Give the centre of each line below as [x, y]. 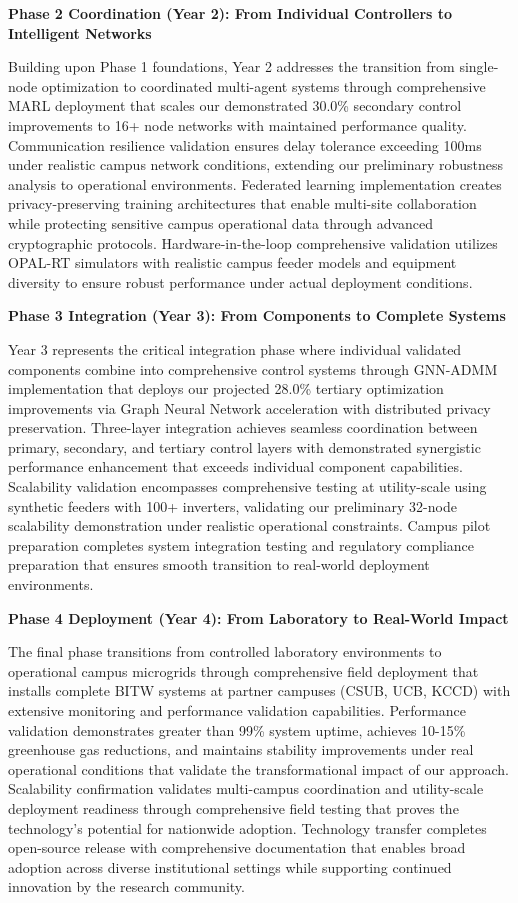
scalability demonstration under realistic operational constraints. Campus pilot [249, 525]
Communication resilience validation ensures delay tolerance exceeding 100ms [245, 144]
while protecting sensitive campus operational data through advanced [221, 222]
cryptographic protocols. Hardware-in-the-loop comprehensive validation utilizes [253, 242]
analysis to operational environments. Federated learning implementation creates [255, 183]
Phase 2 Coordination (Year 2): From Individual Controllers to [230, 13]
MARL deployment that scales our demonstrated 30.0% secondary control [235, 105]
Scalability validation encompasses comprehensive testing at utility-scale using [247, 486]
